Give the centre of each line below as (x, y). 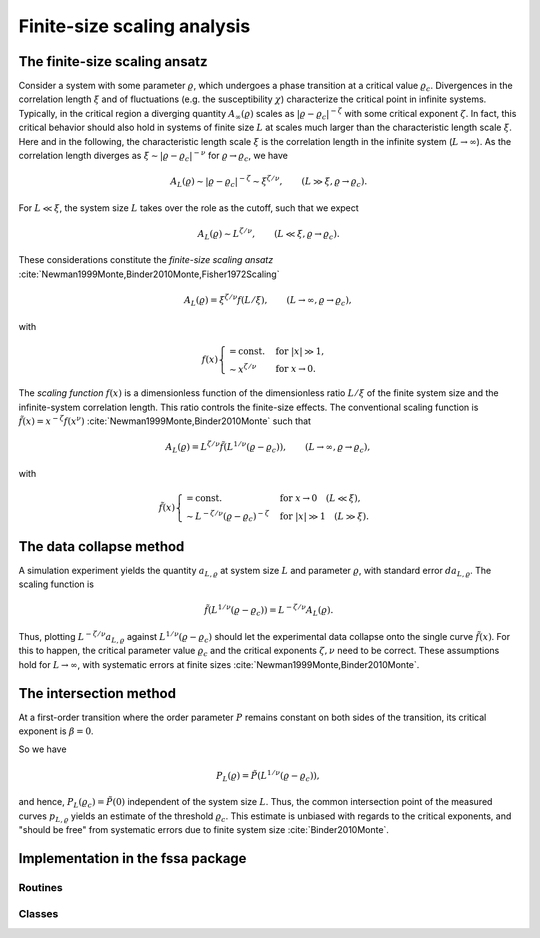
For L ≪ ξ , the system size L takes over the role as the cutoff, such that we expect (188, 207)
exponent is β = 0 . (56, 731)
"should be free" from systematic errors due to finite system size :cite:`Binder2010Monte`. (204, 829)
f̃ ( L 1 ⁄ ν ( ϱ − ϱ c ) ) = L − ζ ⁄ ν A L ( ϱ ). (268, 611)
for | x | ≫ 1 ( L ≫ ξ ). (324, 516)
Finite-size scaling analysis (134, 26)
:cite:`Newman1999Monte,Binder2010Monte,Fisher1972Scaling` (149, 274)
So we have (42, 749)
